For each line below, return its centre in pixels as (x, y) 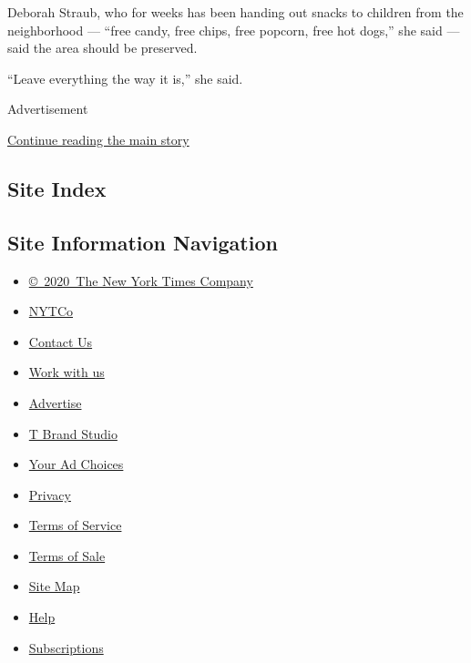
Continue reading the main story (98, 139)
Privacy (50, 494)
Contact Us (61, 341)
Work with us (67, 372)
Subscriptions (66, 647)
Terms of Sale (67, 555)
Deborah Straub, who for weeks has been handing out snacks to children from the (235, 12)
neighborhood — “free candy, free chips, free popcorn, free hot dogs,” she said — (234, 30)
